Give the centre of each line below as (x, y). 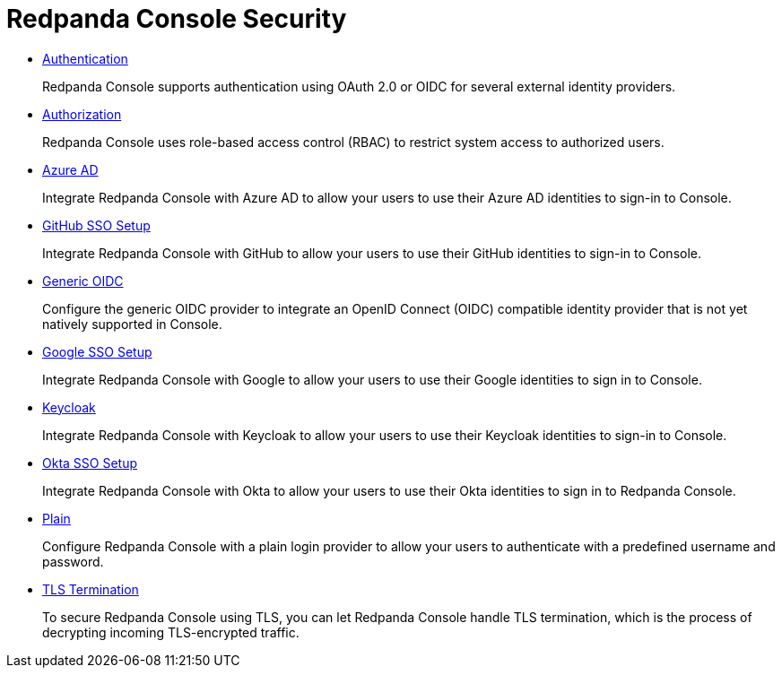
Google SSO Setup (97, 351)
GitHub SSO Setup (96, 225)
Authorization (82, 114)
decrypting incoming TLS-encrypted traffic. (171, 632)
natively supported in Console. (132, 324)
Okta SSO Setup (90, 463)
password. (73, 561)
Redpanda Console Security (177, 19)
